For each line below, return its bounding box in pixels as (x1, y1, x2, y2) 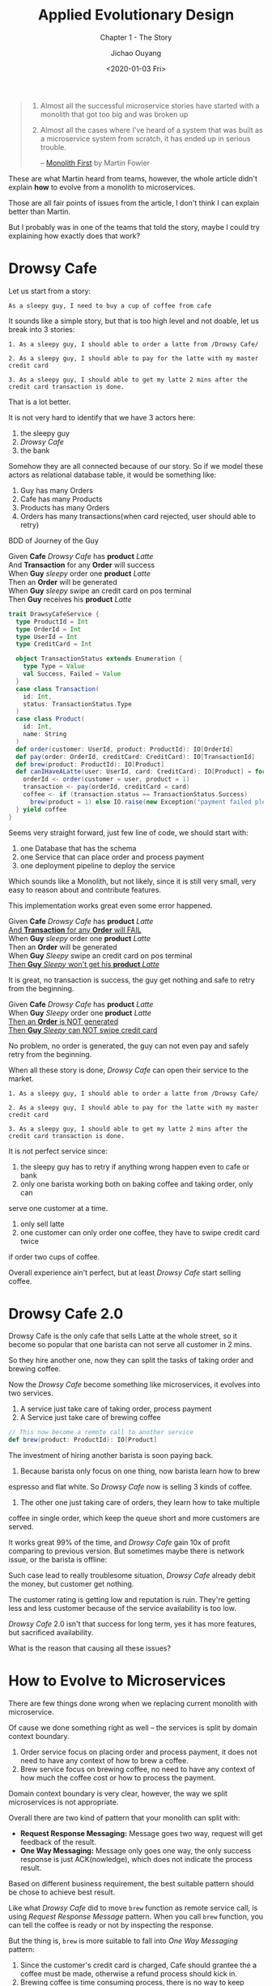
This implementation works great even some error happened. (8, 901, 213, 910)
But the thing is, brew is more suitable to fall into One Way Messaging (8, 1936, 239, 1946)
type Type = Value (23, 663, 85, 671)
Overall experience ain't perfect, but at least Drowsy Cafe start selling (8, 1268, 241, 1277)
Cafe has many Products (19, 494, 103, 504)
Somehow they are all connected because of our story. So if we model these (8, 461, 264, 471)
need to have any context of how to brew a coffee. (19, 1756, 189, 1766)
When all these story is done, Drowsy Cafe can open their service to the (8, 1065, 249, 1075)
